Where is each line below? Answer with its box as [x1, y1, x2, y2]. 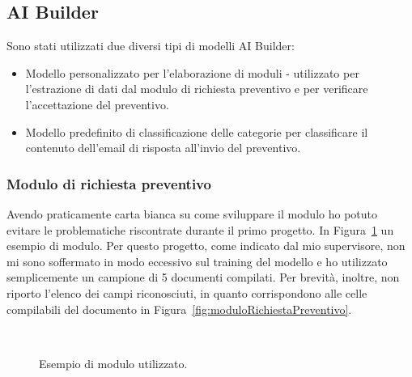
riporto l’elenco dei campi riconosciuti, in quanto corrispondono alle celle [6, 284, 367, 301]
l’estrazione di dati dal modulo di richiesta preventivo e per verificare [25, 80, 368, 97]
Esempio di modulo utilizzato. [39, 354, 188, 371]
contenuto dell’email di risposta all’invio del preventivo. [25, 139, 301, 156]
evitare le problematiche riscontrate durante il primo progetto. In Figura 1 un [6, 221, 394, 238]
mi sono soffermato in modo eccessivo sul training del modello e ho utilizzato [6, 252, 388, 269]
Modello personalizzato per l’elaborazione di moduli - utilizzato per [25, 64, 359, 81]
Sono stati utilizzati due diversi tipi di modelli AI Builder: [6, 37, 295, 54]
